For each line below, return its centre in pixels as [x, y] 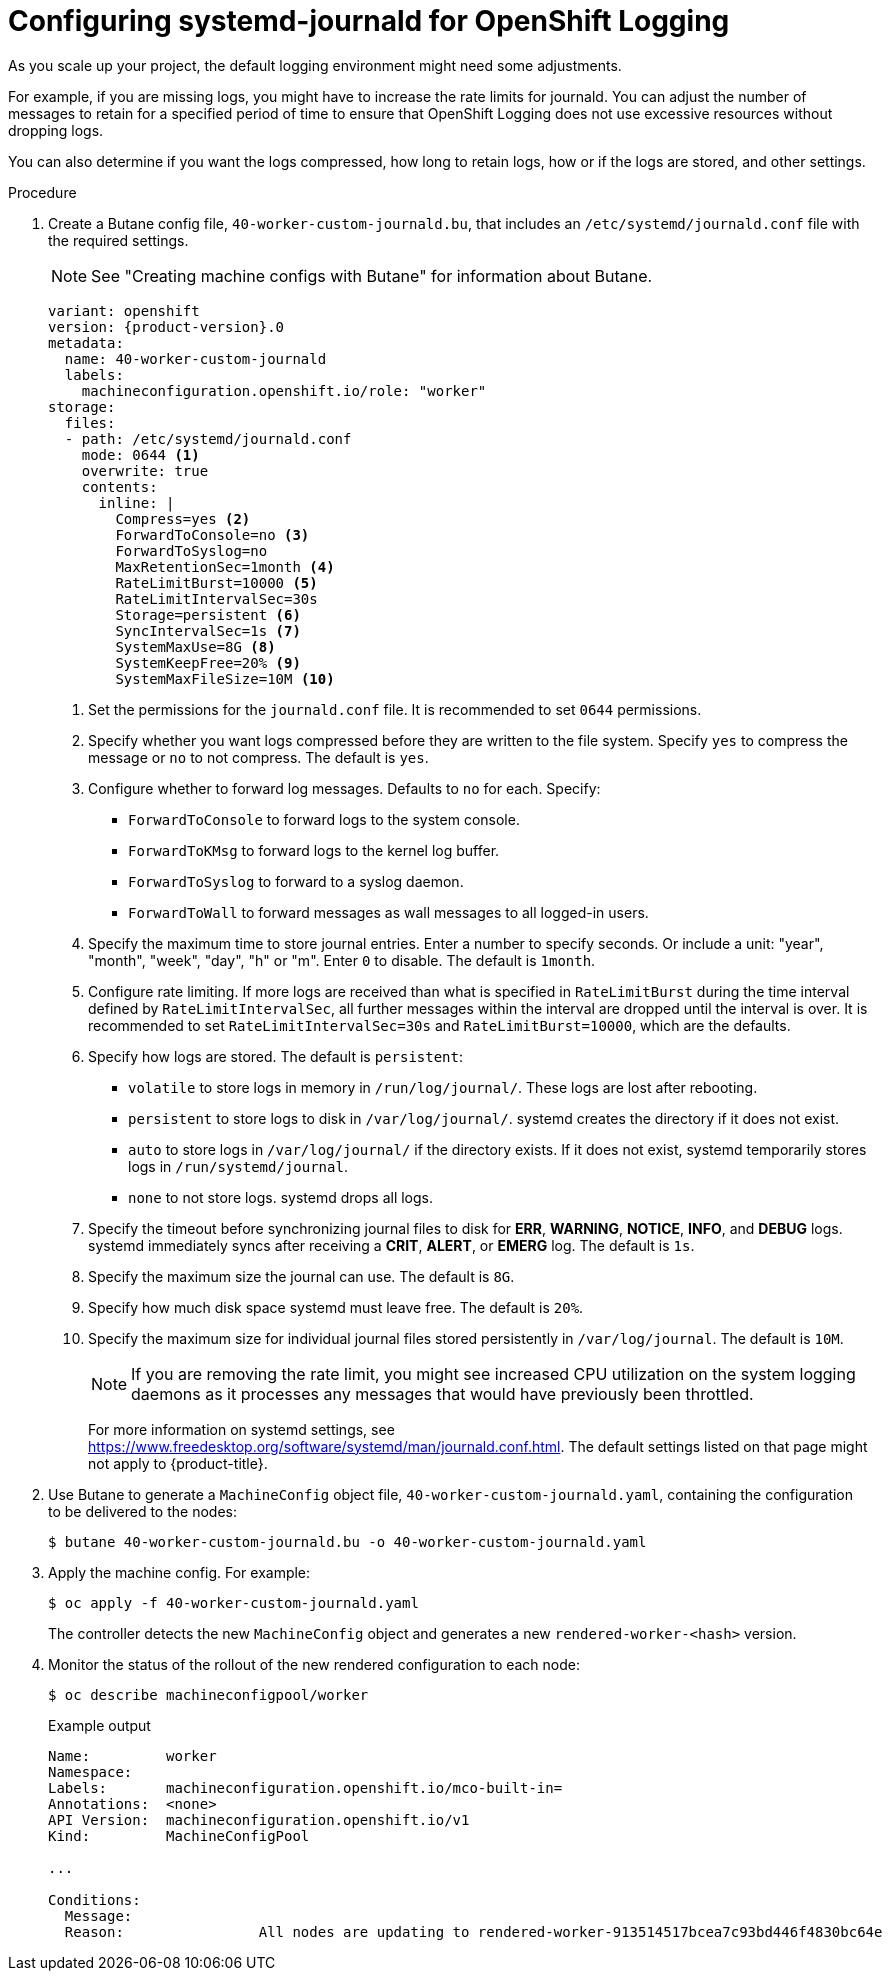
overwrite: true [145, 470]
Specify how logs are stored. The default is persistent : [276, 1056]
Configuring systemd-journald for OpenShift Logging [369, 21]
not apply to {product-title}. [178, 1463]
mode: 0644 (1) [140, 454]
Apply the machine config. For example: [179, 1572]
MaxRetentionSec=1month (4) [225, 566]
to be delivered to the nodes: [142, 1511]
